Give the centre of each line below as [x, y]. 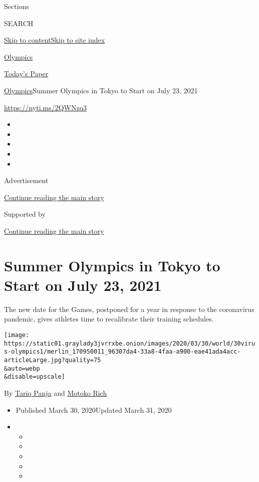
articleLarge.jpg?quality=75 [53, 360]
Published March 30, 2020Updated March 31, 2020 [94, 410]
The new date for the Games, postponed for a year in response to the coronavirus [129, 309]
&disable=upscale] [35, 377]
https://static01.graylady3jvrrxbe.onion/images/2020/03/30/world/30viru [130, 343]
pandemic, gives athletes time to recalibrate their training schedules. [109, 319]
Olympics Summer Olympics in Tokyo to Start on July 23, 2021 [101, 90]
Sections [17, 6]
